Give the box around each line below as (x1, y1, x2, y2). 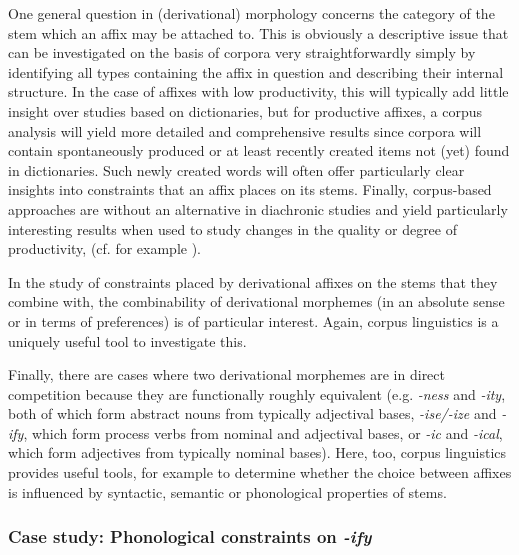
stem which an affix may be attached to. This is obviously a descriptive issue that (8, 22, 509, 43)
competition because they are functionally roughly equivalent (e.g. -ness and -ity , (8, 383, 506, 404)
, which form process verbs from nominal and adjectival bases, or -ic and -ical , (23, 422, 503, 443)
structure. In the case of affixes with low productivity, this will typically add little (8, 81, 509, 102)
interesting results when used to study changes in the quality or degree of (8, 218, 457, 239)
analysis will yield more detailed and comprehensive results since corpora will (8, 120, 482, 141)
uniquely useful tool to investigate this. (8, 330, 247, 351)
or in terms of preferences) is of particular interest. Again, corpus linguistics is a (8, 310, 499, 331)
